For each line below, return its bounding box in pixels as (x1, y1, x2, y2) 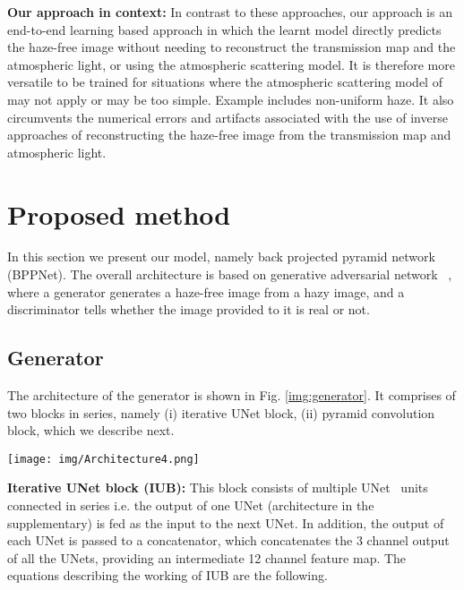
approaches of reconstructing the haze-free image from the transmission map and (7, 125, 451, 144)
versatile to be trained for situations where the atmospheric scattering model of (7, 73, 443, 91)
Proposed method (7, 195, 231, 232)
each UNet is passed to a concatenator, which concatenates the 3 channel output (7, 531, 450, 550)
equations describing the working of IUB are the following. (7, 566, 328, 585)
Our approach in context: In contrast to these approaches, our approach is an (7, 3, 452, 21)
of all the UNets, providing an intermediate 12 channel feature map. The (7, 548, 407, 567)
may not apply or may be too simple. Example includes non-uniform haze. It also (7, 90, 454, 108)
